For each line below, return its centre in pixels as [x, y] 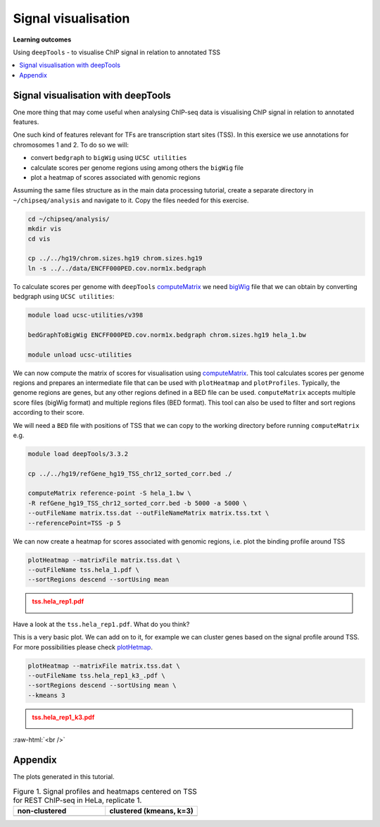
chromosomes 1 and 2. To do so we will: [71, 145]
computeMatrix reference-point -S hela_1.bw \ [109, 493]
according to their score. [49, 412]
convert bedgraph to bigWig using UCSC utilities [109, 158]
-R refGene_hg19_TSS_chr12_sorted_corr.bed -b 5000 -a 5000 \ [137, 503]
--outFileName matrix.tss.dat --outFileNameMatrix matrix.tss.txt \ [148, 513]
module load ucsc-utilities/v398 [85, 315]
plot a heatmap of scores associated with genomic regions [115, 177]
